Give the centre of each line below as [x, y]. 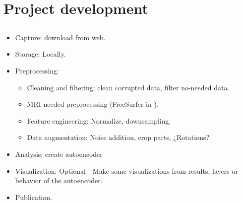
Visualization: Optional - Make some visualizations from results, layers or [126, 170]
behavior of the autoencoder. [59, 180]
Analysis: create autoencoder [59, 154]
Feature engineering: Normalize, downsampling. [99, 120]
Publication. [33, 197]
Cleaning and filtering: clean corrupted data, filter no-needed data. [128, 87]
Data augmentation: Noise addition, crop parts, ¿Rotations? [118, 137]
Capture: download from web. [60, 37]
